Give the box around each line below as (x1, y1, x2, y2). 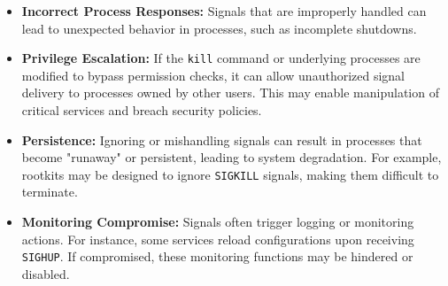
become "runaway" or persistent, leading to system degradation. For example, (21, 148, 442, 166)
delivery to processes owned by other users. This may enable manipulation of (21, 83, 439, 102)
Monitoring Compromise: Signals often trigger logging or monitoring (21, 213, 414, 231)
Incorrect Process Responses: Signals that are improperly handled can (21, 2, 427, 19)
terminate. (21, 182, 78, 201)
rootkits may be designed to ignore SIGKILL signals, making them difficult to (21, 165, 439, 183)
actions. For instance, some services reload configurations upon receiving (21, 229, 414, 248)
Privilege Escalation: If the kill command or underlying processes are (21, 49, 421, 67)
